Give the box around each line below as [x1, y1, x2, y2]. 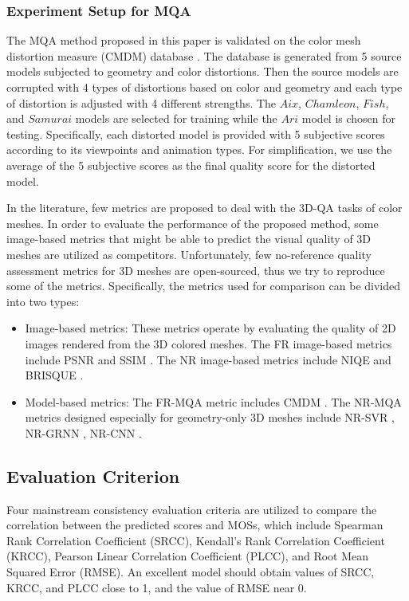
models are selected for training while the [75, 110, 277, 127]
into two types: [6, 293, 80, 309]
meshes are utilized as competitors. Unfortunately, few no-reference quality [6, 246, 372, 262]
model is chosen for [301, 110, 396, 127]
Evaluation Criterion [6, 463, 180, 488]
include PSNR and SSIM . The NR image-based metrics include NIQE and [25, 351, 391, 367]
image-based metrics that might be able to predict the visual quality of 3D [6, 230, 372, 247]
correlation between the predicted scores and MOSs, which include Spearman [6, 517, 383, 533]
